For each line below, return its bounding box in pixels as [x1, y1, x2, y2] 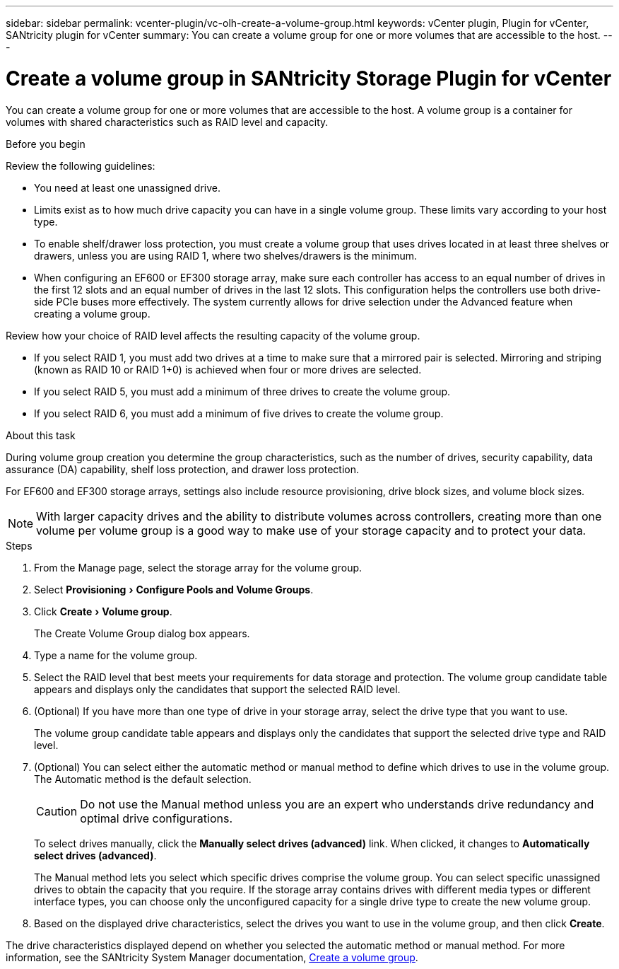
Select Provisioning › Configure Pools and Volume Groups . [34, 583, 314, 596]
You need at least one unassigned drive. [34, 181, 221, 194]
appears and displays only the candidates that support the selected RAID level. [34, 683, 401, 695]
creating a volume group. [34, 307, 151, 320]
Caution [36, 803, 78, 818]
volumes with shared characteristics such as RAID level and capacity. [6, 115, 329, 128]
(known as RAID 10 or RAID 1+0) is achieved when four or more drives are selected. [34, 363, 422, 376]
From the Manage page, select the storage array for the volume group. [34, 561, 362, 574]
